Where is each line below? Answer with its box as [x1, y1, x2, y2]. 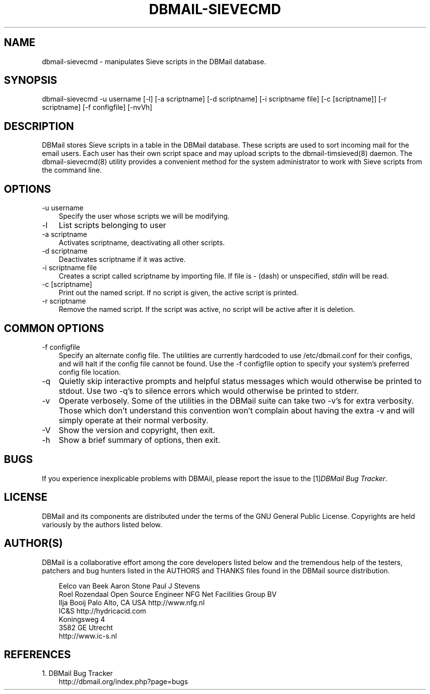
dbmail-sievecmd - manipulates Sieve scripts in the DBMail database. [42, 57, 266, 66]
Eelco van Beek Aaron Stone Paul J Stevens [58, 581, 200, 590]
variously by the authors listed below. [42, 520, 162, 529]
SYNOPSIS [4, 74, 57, 87]
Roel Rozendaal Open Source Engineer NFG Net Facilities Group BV [58, 590, 277, 598]
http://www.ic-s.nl [58, 631, 117, 640]
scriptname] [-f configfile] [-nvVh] [42, 103, 153, 112]
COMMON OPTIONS [4, 322, 104, 334]
